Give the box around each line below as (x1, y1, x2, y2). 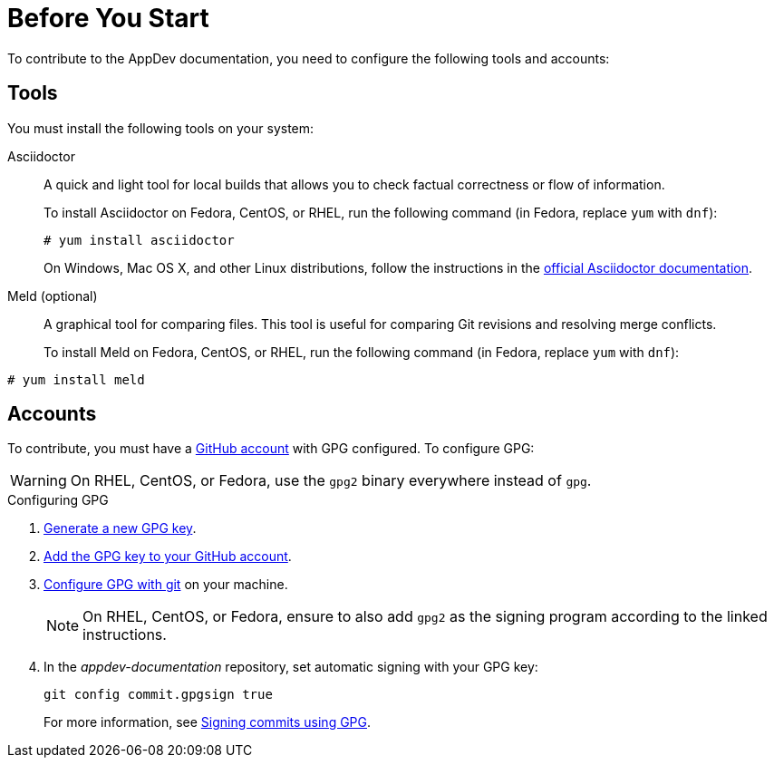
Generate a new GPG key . (44, 520, 197, 537)
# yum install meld (7, 372, 145, 387)
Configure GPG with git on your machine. (44, 576, 288, 593)
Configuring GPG (7, 492, 109, 508)
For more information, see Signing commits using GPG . (44, 714, 372, 731)
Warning (10, 471, 67, 490)
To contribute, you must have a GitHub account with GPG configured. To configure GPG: (7, 441, 535, 457)
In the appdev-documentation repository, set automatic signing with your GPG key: (44, 659, 538, 675)
